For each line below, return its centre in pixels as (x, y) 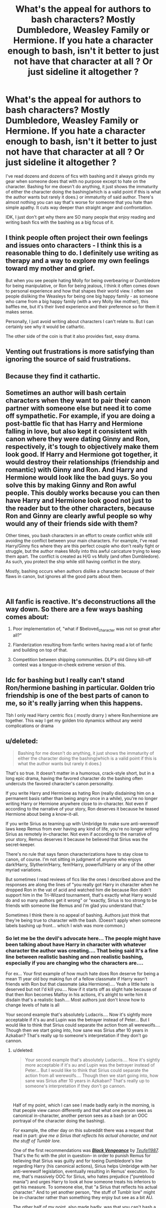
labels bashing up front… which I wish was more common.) (66, 925)
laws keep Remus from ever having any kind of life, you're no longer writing (82, 829)
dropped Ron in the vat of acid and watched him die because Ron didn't (79, 890)
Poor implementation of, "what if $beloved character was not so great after (86, 629)
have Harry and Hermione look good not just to (79, 500)
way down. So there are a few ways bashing (74, 609)
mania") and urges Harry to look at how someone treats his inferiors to (84, 1181)
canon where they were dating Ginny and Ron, (78, 439)
